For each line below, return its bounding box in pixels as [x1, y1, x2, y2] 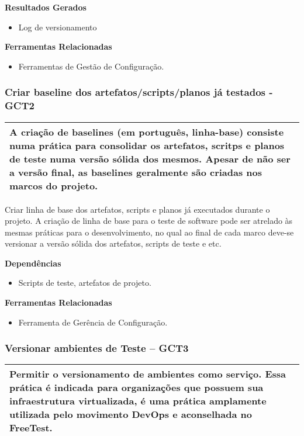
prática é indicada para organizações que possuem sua [9, 380, 264, 395]
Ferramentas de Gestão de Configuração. [18, 60, 164, 72]
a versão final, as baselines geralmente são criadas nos [9, 165, 262, 179]
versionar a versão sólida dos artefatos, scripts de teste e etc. [5, 237, 222, 250]
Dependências [5, 257, 61, 269]
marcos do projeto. [9, 178, 98, 192]
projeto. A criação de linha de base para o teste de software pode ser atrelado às [5, 214, 293, 227]
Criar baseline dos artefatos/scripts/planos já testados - [5, 85, 273, 99]
